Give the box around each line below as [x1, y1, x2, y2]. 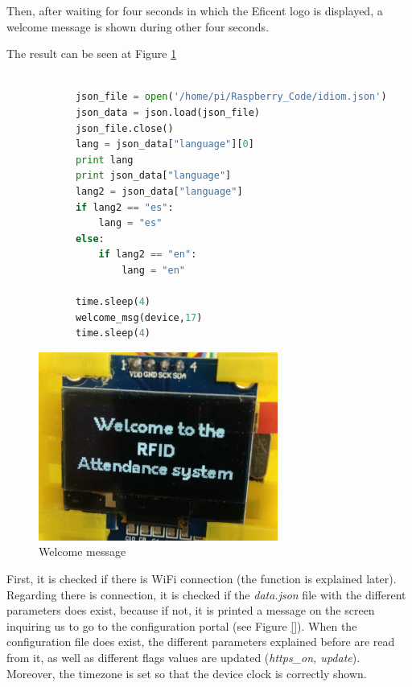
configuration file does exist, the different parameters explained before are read [6, 633, 395, 650]
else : [75, 232, 105, 245]
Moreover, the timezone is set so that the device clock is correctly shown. [6, 664, 367, 681]
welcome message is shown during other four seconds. [6, 18, 270, 35]
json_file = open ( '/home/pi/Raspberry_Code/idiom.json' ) [75, 91, 387, 103]
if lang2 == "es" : [75, 201, 174, 213]
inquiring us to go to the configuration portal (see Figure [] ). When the [6, 617, 357, 634]
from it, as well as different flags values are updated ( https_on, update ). [6, 648, 360, 665]
